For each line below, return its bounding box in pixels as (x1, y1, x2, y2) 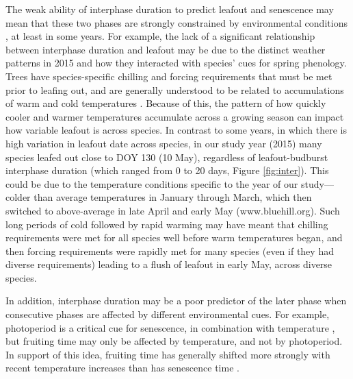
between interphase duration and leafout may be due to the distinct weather (5, 42, 326, 56)
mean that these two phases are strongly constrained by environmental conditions (5, 15, 348, 29)
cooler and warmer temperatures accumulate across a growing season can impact (5, 109, 344, 123)
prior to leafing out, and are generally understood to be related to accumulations (5, 82, 344, 97)
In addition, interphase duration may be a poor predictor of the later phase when (5, 293, 347, 308)
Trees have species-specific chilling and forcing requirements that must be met (5, 69, 332, 83)
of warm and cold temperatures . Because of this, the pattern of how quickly (5, 96, 326, 110)
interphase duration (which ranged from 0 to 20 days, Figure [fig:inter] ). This (5, 163, 329, 178)
